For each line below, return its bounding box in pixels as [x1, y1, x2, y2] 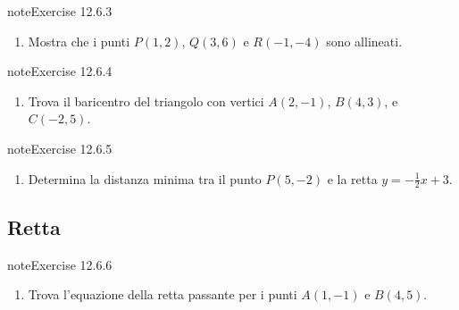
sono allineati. [326, 31, 403, 50]
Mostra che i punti [28, 31, 130, 50]
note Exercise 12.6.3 [7, 2, 113, 20]
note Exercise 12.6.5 [7, 138, 113, 157]
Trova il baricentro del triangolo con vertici [28, 91, 264, 110]
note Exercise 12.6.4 [7, 62, 113, 80]
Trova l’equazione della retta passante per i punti [28, 285, 297, 304]
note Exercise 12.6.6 [7, 255, 113, 273]
